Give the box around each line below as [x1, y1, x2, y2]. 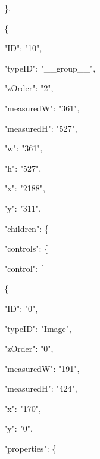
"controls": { [4, 242, 48, 255]
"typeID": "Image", [4, 322, 71, 334]
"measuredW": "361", [4, 101, 80, 114]
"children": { [4, 222, 49, 234]
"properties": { [4, 442, 57, 455]
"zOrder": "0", [4, 342, 54, 355]
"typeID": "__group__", [4, 61, 96, 74]
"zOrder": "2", [4, 82, 54, 94]
